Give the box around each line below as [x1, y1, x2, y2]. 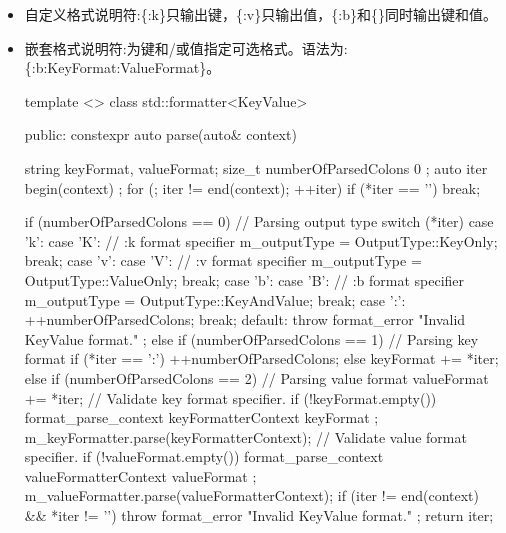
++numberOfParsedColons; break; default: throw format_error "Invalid [24, 309, 466, 330]
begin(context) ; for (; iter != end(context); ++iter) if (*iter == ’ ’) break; [24, 177, 481, 198]
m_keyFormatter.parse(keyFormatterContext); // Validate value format [24, 426, 467, 447]
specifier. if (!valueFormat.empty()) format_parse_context [24, 446, 384, 467]
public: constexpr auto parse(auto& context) [24, 124, 297, 145]
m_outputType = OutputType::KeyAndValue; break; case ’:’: [24, 289, 406, 310]
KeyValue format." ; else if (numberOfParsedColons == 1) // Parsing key [24, 328, 479, 349]
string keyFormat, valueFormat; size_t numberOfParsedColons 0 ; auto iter [24, 157, 488, 178]
